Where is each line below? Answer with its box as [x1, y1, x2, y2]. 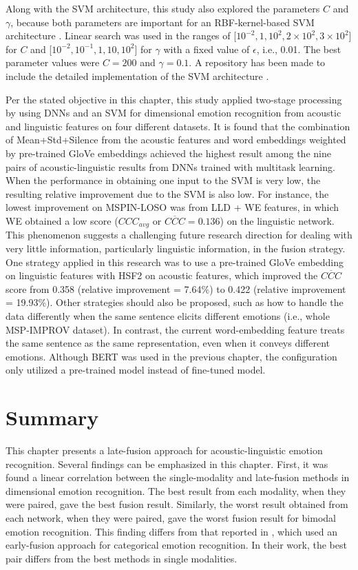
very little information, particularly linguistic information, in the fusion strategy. [6, 241, 346, 255]
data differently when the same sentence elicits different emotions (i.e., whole [6, 308, 330, 323]
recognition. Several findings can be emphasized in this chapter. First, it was [6, 456, 328, 471]
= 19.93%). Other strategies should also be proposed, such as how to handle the [6, 295, 344, 309]
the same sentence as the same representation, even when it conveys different [6, 336, 330, 350]
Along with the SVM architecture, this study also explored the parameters [6, 1, 320, 15]
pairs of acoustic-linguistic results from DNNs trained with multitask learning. [6, 159, 335, 174]
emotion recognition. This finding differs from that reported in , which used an [6, 524, 337, 538]
